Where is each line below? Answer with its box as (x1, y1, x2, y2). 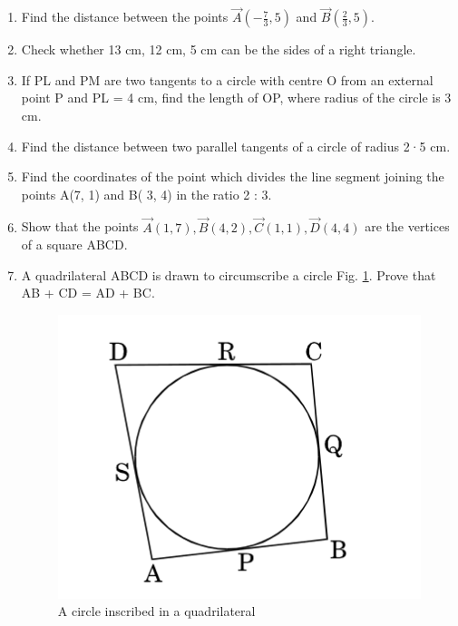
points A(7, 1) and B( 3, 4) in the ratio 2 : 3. (21, 184, 272, 203)
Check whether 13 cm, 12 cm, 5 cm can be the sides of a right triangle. (21, 40, 416, 59)
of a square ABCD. (21, 235, 128, 254)
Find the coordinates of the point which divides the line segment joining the (21, 167, 444, 186)
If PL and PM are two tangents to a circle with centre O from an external (21, 70, 434, 89)
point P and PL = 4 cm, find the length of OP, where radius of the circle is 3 (21, 88, 452, 107)
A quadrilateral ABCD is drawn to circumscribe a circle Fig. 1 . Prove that (21, 265, 436, 284)
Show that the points (21, 217, 139, 236)
